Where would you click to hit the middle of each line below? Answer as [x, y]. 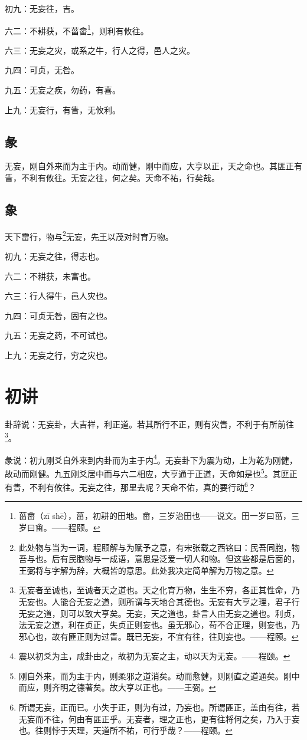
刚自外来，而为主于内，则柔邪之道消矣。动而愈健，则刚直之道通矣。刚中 [159, 675]
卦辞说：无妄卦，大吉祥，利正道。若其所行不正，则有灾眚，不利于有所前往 [149, 424]
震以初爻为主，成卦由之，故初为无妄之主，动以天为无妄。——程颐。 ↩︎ [154, 656]
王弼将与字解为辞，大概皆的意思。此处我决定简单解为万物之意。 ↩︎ [146, 570]
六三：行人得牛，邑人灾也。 [58, 296]
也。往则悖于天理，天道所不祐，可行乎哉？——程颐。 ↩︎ [125, 730]
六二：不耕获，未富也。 [50, 276]
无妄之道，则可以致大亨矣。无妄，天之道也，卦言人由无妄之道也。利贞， [159, 613]
